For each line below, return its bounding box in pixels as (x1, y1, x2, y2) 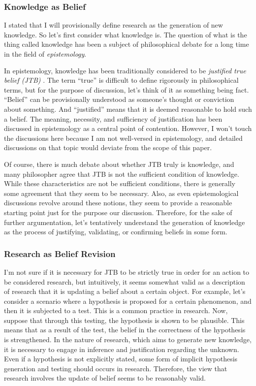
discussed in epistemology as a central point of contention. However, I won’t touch (4, 123, 252, 133)
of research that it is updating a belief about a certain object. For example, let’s (4, 286, 246, 296)
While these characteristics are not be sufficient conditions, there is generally (4, 178, 236, 189)
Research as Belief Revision (4, 247, 116, 259)
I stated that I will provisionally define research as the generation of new (4, 20, 223, 30)
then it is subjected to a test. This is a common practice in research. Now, (4, 305, 228, 316)
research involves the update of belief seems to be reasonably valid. (4, 373, 206, 383)
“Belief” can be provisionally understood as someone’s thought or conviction (4, 94, 234, 104)
